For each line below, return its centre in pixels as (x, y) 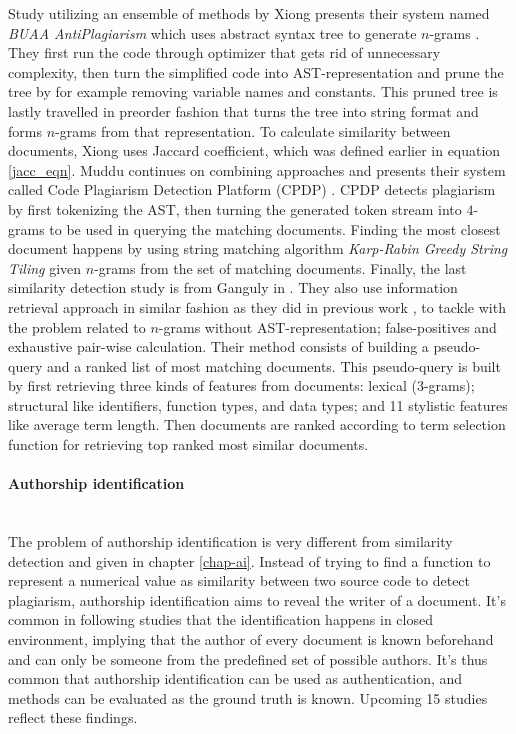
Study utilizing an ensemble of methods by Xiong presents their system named (249, 13)
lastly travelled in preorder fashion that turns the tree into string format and (243, 110)
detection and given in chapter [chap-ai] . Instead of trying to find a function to (249, 560)
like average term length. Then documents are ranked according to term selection (257, 424)
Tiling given (45, 267)
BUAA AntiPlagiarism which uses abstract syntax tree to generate (212, 32)
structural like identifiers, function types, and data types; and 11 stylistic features (258, 404)
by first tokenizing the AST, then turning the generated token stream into (235, 208)
